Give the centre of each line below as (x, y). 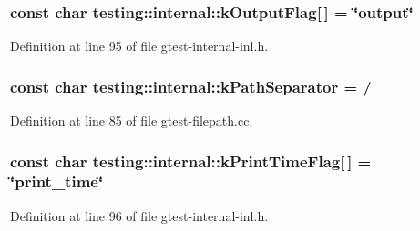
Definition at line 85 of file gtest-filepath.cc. (132, 121)
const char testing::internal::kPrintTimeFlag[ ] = (191, 161)
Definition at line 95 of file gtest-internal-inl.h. (139, 46)
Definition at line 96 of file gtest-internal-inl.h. (139, 215)
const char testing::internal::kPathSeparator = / (191, 86)
